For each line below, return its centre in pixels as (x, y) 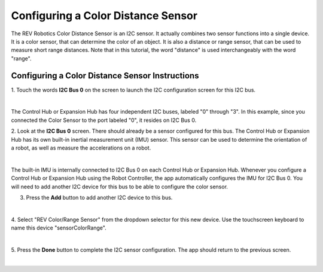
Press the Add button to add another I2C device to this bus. (99, 197)
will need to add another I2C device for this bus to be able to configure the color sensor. (120, 187)
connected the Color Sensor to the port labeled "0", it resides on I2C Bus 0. (104, 120)
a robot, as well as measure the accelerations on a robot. (81, 148)
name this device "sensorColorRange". (59, 228)
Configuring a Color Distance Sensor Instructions (105, 76)
